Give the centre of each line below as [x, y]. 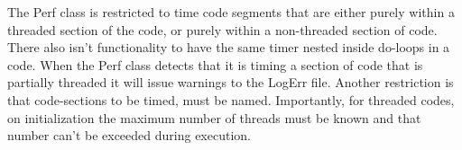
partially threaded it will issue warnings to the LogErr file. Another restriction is [231, 82]
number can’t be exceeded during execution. [129, 135]
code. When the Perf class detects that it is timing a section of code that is [215, 64]
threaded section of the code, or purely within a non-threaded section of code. [222, 29]
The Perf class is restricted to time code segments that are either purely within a [231, 12]
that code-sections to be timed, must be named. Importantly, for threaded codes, [231, 99]
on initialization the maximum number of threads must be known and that [214, 117]
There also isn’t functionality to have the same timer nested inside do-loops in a [229, 47]
